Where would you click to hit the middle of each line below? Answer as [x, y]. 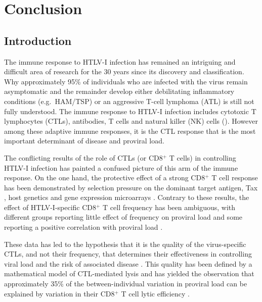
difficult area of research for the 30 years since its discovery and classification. [124, 71]
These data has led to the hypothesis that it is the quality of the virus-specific [125, 244]
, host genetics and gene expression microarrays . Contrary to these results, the [127, 197]
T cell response [235, 178]
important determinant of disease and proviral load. [84, 141]
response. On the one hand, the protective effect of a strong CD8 [105, 178]
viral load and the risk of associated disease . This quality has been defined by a [128, 263]
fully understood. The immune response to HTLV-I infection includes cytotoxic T [130, 111]
